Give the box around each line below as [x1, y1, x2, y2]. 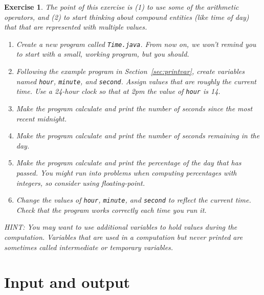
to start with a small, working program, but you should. [16, 48, 189, 59]
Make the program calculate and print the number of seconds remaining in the [16, 130, 260, 141]
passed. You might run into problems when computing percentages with [16, 167, 237, 178]
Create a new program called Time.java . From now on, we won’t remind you [16, 38, 256, 49]
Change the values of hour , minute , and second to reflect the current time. [16, 194, 251, 205]
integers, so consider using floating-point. [16, 177, 145, 188]
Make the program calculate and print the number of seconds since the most [16, 103, 253, 113]
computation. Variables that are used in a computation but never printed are [4, 231, 243, 242]
